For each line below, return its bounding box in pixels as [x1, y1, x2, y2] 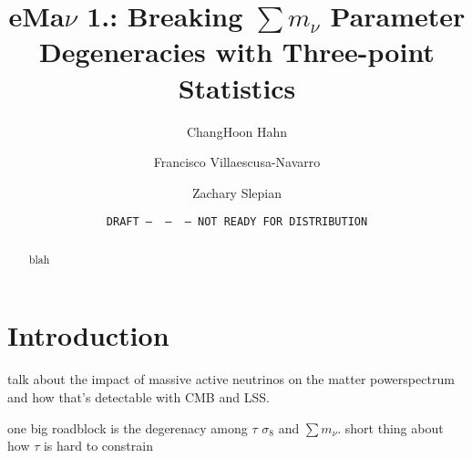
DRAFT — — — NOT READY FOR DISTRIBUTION [106, 215, 368, 229]
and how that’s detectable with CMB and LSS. [7, 387, 270, 406]
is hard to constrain [43, 436, 153, 455]
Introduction [7, 317, 169, 354]
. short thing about [337, 418, 444, 437]
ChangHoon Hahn [186, 121, 288, 141]
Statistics [178, 68, 296, 106]
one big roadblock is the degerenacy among [7, 418, 248, 437]
